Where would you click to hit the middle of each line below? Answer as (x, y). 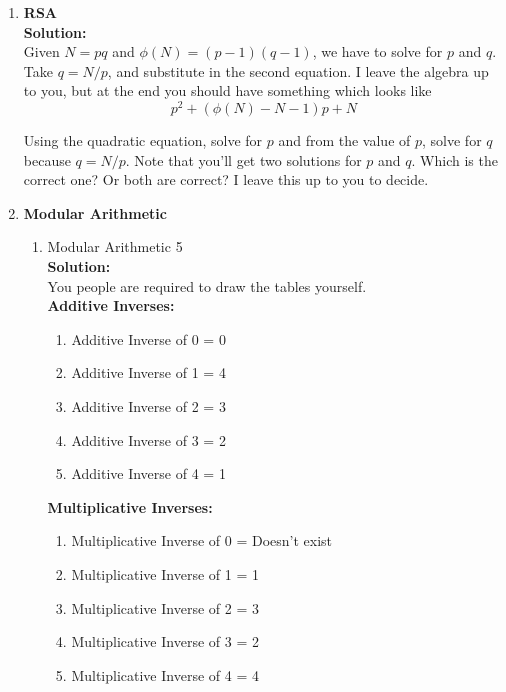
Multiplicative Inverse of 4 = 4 (165, 674)
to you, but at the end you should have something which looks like (227, 90)
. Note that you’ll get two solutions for (243, 159)
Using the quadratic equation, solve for (143, 140)
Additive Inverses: (111, 305)
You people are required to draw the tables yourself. (207, 285)
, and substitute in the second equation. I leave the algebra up (298, 70)
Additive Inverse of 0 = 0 (148, 338)
